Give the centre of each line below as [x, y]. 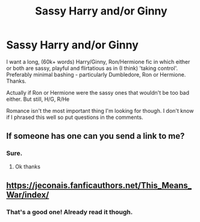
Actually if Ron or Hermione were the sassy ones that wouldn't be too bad [98, 92]
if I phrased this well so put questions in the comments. [75, 117]
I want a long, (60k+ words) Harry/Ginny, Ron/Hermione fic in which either [98, 62]
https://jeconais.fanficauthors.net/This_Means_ [99, 186]
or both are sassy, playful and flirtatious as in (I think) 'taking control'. [92, 68]
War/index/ [28, 195]
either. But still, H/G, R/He [38, 99]
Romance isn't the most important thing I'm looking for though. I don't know [100, 110]
